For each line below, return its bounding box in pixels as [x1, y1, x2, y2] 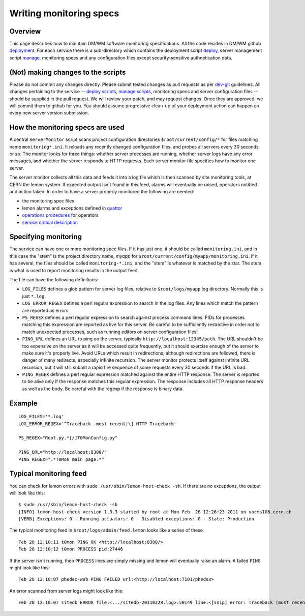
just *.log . [22, 293, 46, 299]
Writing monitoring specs [9, 8, 119, 19]
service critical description [22, 219, 78, 225]
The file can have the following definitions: [9, 276, 99, 282]
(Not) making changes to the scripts [9, 68, 126, 76]
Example [9, 399, 38, 407]
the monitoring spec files [22, 198, 75, 204]
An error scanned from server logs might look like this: [9, 588, 124, 594]
